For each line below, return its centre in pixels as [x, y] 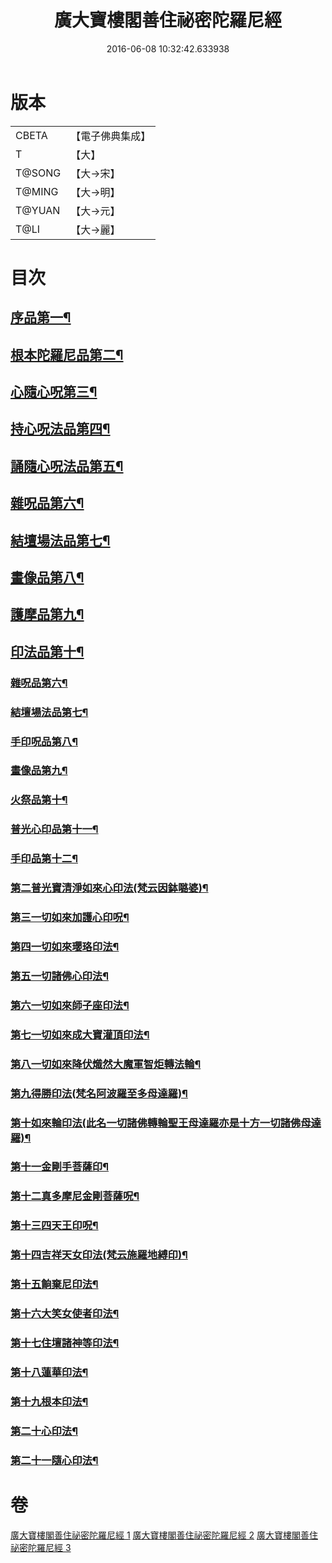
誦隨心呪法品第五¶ [67, 466]
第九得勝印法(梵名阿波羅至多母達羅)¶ [99, 1093]
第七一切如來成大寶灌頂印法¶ [80, 1034]
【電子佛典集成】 [111, 136]
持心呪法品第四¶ [60, 429]
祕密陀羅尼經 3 [41, 1547]
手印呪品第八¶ [44, 741]
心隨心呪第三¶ [54, 392]
